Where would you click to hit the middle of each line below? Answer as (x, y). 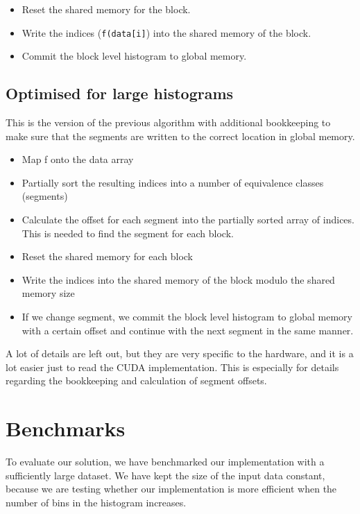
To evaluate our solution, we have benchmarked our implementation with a (165, 462)
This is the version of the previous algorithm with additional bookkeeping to (168, 122)
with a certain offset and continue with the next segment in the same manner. (188, 330)
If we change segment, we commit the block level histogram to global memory (187, 316)
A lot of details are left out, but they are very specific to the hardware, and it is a (180, 353)
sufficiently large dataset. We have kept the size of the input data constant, (165, 475)
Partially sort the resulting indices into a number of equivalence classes (173, 182)
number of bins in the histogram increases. (96, 502)
